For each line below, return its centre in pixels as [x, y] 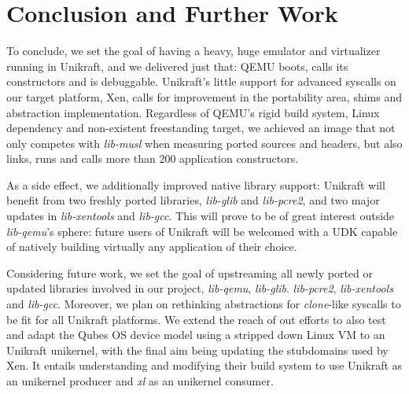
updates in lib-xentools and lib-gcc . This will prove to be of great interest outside [201, 216]
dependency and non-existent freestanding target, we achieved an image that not [201, 128]
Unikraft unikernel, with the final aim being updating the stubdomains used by [197, 350]
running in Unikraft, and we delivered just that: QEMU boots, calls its [177, 66]
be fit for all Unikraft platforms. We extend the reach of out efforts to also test [196, 319]
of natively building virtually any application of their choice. [152, 247]
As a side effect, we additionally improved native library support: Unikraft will [196, 184]
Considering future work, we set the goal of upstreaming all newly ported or [190, 272]
